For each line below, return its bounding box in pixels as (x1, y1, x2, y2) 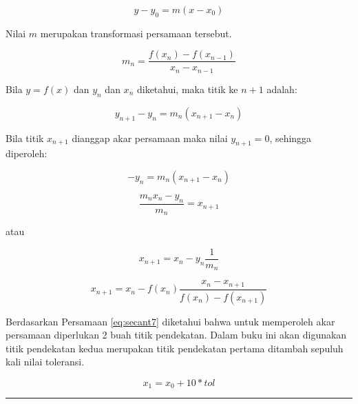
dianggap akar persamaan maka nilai (72, 130, 228, 145)
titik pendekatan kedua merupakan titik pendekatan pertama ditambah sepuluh (6, 341, 344, 355)
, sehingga (269, 130, 312, 145)
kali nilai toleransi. (6, 354, 85, 369)
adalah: (266, 81, 297, 96)
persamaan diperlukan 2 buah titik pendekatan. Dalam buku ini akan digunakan (6, 327, 347, 342)
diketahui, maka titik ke (136, 81, 238, 96)
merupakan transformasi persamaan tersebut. (40, 26, 232, 40)
